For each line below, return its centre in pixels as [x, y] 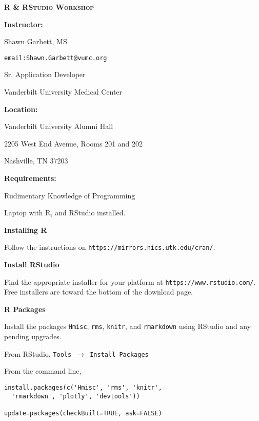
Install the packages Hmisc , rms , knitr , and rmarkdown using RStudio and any [128, 326]
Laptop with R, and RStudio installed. [65, 213]
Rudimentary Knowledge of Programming [70, 195]
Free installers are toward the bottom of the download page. [99, 292]
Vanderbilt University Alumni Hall [59, 126]
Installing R [26, 230]
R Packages [25, 309]
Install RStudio [32, 264]
